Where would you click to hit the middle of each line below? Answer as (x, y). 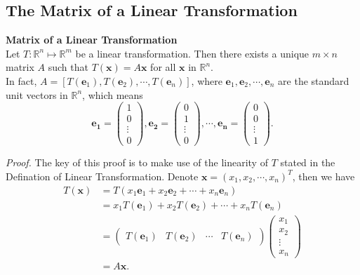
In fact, (21, 80)
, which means (113, 94)
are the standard (314, 80)
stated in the (308, 162)
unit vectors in (37, 94)
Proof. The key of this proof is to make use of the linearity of (137, 162)
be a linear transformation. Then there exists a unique (192, 53)
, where (207, 80)
